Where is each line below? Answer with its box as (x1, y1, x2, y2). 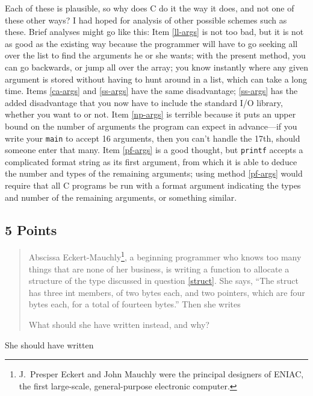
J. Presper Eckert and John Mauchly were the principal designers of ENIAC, (19, 368, 304, 380)
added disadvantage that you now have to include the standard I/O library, (5, 96, 283, 108)
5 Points (5, 220, 57, 239)
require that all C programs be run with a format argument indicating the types (5, 179, 301, 192)
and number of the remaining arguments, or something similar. (5, 190, 237, 203)
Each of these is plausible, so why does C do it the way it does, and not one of (5, 2, 294, 14)
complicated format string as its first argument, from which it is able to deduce (5, 155, 297, 168)
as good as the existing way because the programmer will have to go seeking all (5, 37, 298, 49)
